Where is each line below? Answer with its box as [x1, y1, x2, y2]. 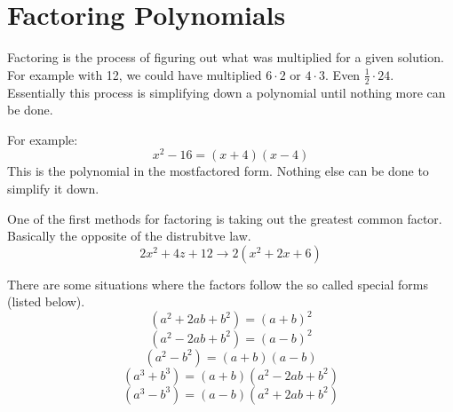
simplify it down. [7, 179, 99, 197]
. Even [325, 65, 361, 83]
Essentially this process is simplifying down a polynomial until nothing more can [7, 83, 446, 101]
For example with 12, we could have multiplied [7, 65, 262, 83]
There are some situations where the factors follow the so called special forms [7, 274, 428, 293]
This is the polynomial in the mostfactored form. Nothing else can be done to [7, 162, 429, 180]
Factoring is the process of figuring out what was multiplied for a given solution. [7, 48, 444, 67]
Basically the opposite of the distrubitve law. [7, 226, 251, 245]
